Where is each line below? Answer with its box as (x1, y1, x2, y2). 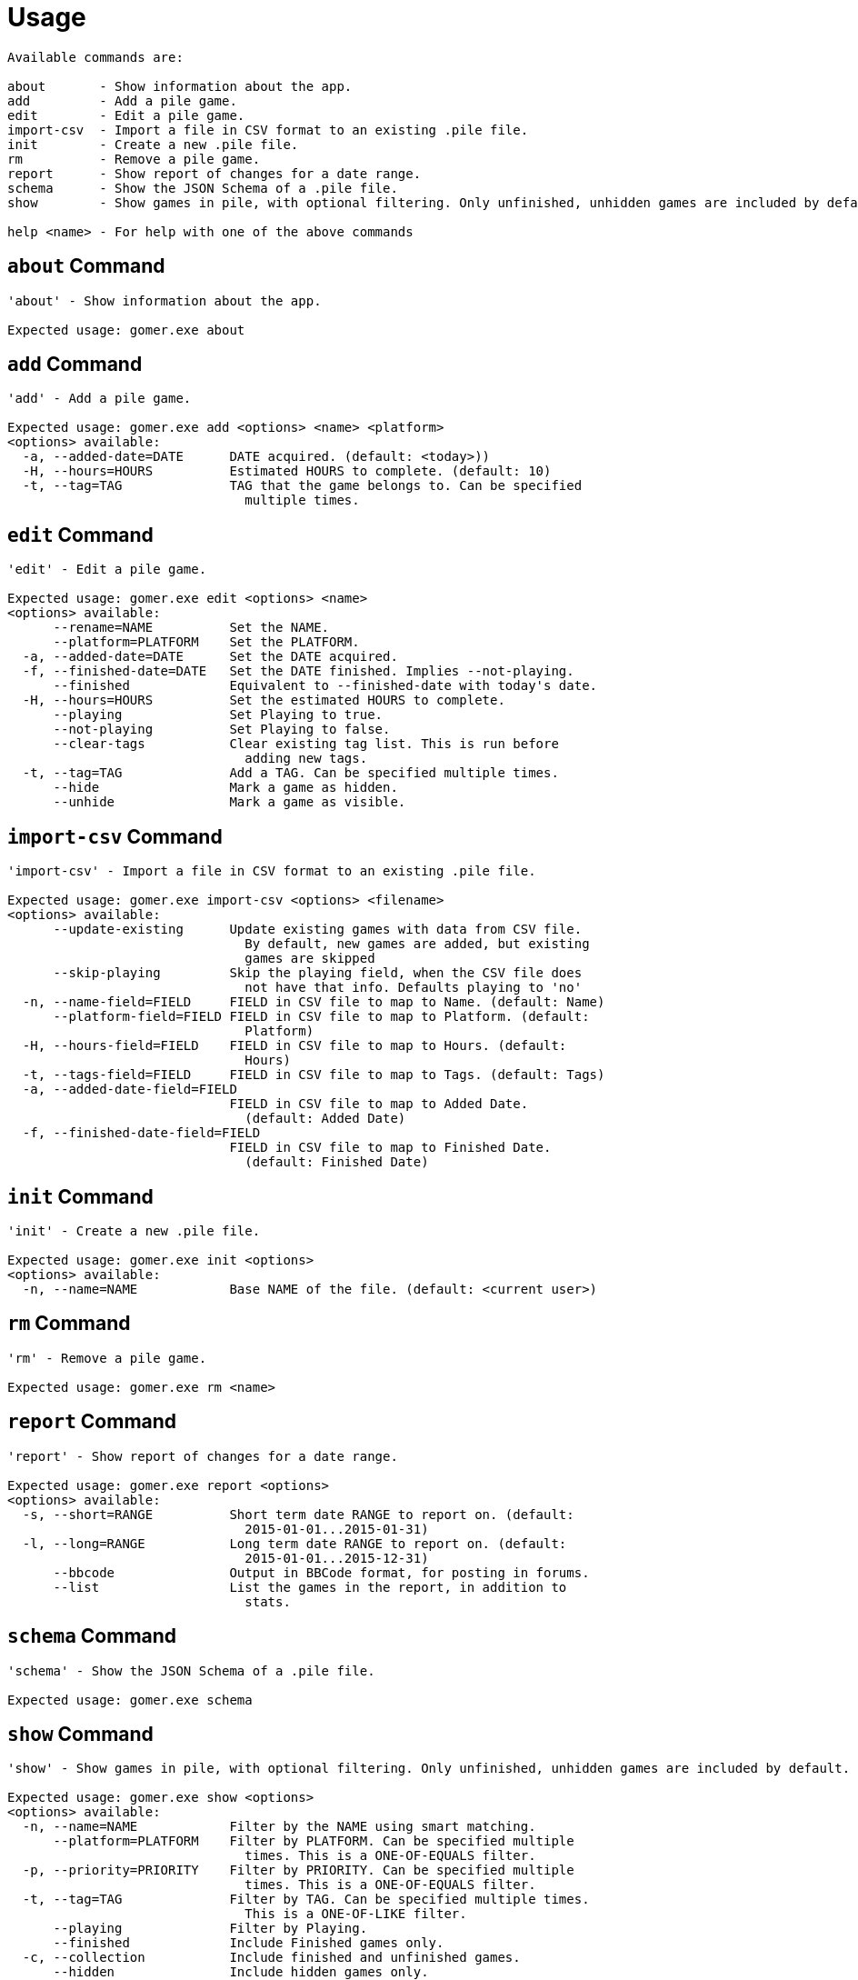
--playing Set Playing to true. (53, 707, 384, 723)
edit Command (7, 523, 154, 546)
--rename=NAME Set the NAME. (53, 620, 330, 635)
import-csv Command (7, 825, 223, 848)
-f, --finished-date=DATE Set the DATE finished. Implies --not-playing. (22, 664, 574, 679)
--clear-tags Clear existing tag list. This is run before (53, 736, 559, 752)
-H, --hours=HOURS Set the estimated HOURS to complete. (22, 693, 505, 708)
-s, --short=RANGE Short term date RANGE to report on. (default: (22, 1506, 574, 1522)
